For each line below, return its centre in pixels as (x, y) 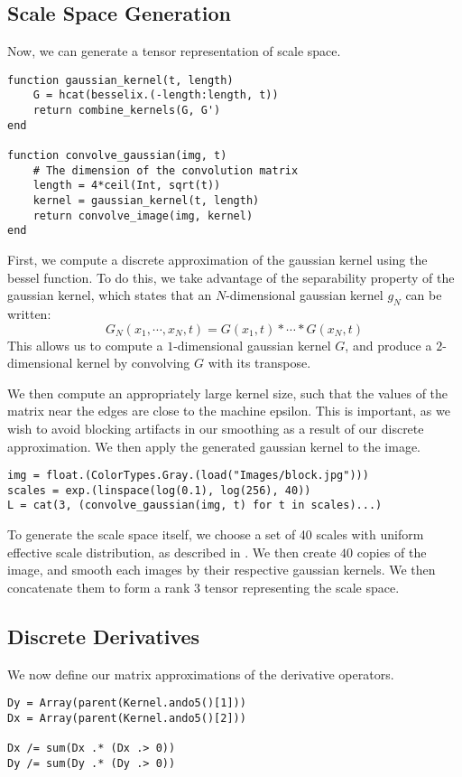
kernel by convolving (134, 363)
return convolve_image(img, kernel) (143, 215)
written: (29, 314)
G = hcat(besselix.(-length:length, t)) (156, 95)
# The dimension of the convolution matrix (166, 170)
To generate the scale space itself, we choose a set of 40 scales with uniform (216, 534)
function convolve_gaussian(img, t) (117, 156)
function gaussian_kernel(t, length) (120, 80)
